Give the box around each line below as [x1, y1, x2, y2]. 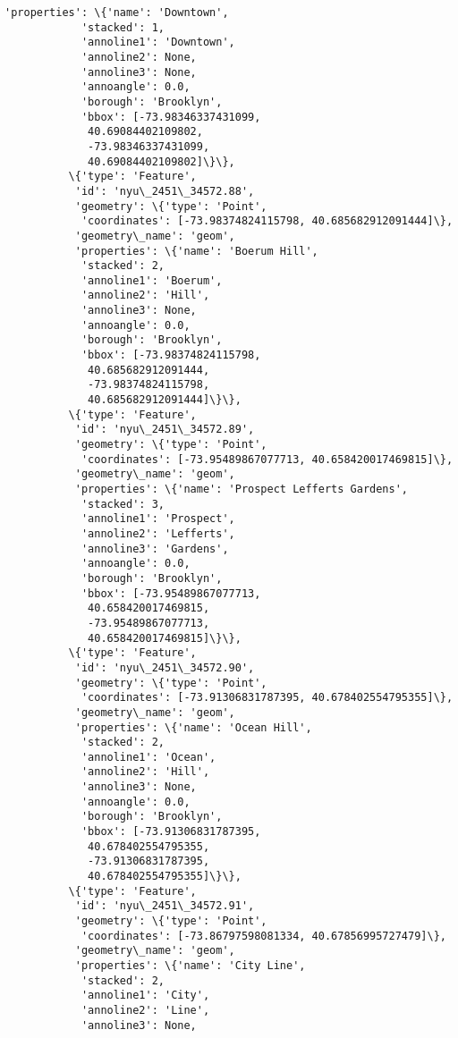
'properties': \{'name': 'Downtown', [4, 6, 229, 19]
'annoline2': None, [81, 50, 197, 63]
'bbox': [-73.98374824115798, [81, 349, 261, 362]
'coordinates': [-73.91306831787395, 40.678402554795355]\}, [81, 691, 454, 705]
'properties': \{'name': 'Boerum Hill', [74, 244, 318, 257]
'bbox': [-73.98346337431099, [81, 110, 261, 123]
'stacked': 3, [81, 497, 165, 511]
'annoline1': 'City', [81, 989, 210, 1002]
